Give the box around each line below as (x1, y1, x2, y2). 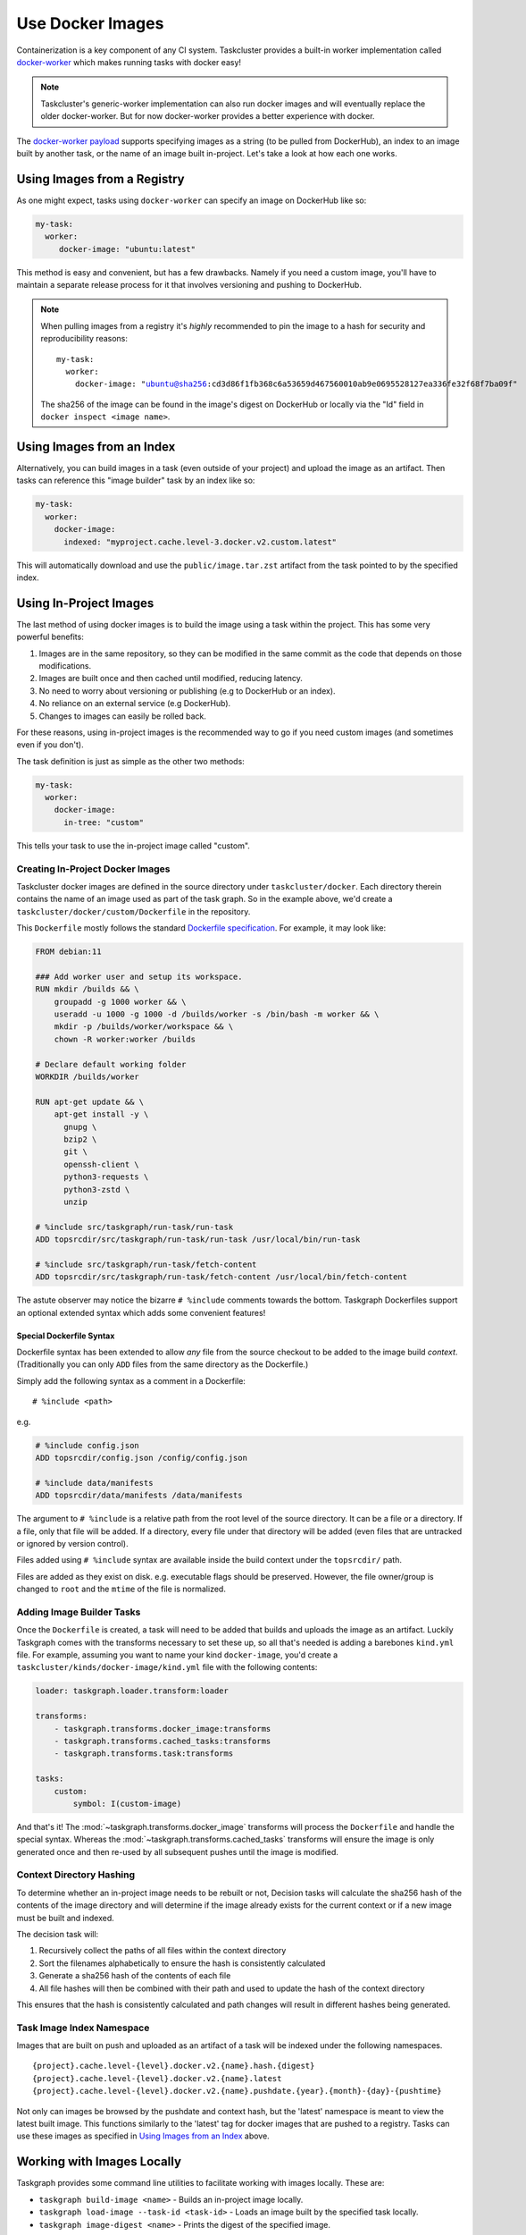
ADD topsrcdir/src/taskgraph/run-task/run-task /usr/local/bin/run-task (35, 1235, 361, 1244)
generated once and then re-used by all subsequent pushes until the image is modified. (16, 1846, 339, 1857)
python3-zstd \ (63, 1185, 130, 1194)
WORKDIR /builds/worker (35, 1072, 140, 1082)
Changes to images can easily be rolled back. (38, 711, 207, 721)
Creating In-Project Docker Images (16, 863, 171, 875)
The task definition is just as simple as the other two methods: (16, 755, 245, 766)
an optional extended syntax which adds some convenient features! (16, 1307, 266, 1318)
